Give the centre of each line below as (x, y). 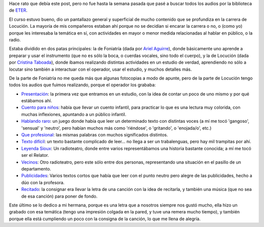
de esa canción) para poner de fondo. (59, 196)
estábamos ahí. (37, 101)
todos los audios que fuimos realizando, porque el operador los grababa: (82, 85)
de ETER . (18, 10)
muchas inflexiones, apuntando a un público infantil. (74, 114)
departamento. (36, 169)
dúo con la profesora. (43, 182)
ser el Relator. (35, 155)
